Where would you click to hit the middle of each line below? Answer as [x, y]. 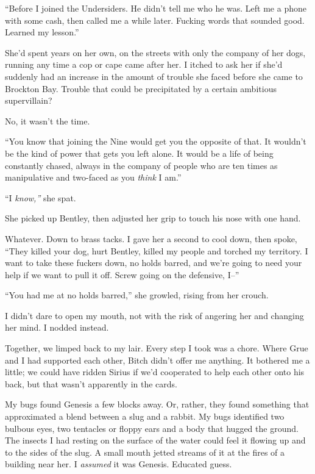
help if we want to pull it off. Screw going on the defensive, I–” [122, 274]
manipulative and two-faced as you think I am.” [93, 177]
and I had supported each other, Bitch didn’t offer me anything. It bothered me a [157, 360]
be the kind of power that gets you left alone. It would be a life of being [139, 153]
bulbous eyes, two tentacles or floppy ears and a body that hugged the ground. [152, 428]
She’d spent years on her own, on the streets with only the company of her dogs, [155, 52]
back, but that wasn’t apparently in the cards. [91, 383]
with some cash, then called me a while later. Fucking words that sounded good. [155, 20]
